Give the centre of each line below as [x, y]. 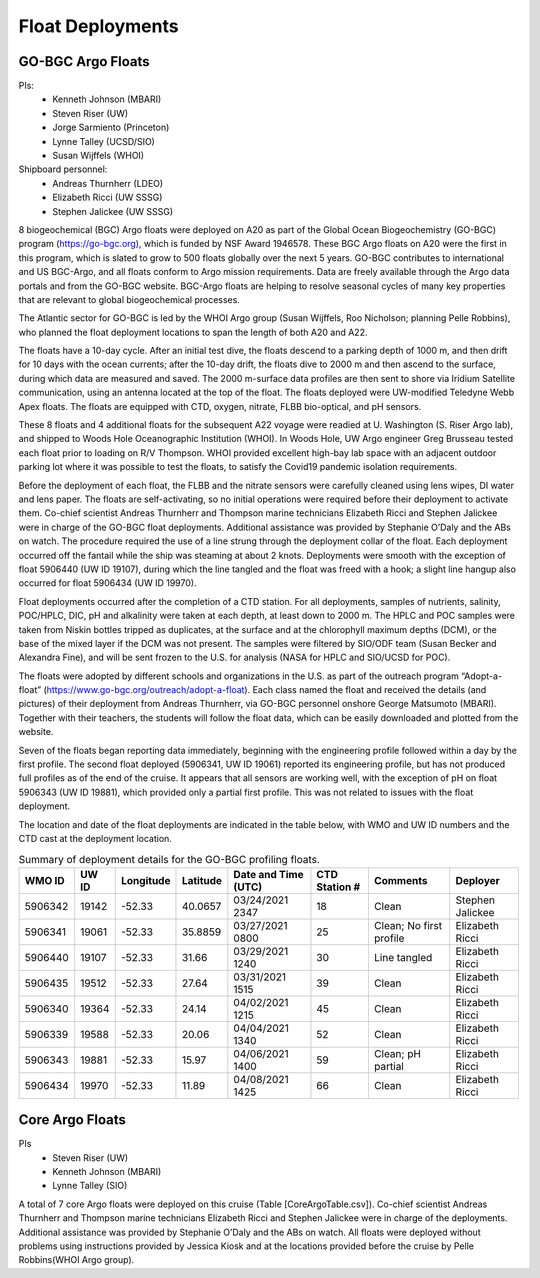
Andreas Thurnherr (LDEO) [108, 183]
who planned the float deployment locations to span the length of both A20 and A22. [193, 332]
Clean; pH [397, 1053]
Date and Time [268, 874]
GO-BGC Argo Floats [84, 61]
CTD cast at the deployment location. [95, 838]
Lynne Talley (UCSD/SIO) [103, 141]
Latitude [202, 880]
